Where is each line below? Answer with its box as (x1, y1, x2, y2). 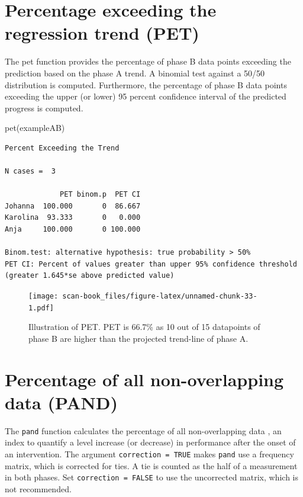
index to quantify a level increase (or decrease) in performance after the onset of (5, 436, 296, 448)
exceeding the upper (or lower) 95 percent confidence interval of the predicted (5, 90, 286, 102)
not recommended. (5, 482, 72, 495)
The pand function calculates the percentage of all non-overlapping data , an (5, 424, 282, 437)
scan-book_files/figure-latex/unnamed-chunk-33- (62, 292, 257, 300)
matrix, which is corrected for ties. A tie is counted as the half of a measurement (5, 459, 298, 472)
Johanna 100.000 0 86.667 (5, 201, 141, 210)
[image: (28, 292, 59, 300)
